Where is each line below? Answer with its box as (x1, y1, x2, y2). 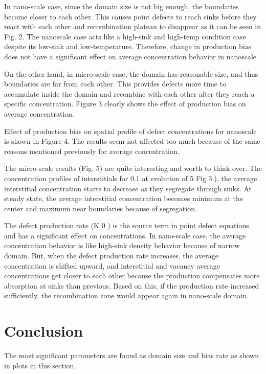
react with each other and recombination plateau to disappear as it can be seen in (4, 21, 261, 32)
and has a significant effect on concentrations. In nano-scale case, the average (4, 230, 246, 240)
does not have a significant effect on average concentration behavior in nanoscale (4, 51, 257, 61)
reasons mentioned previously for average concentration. (4, 145, 180, 156)
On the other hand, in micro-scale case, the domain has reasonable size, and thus (4, 68, 258, 79)
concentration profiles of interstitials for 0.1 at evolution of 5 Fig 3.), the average (4, 172, 257, 183)
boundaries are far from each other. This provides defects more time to (4, 78, 227, 89)
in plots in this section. (4, 360, 76, 370)
